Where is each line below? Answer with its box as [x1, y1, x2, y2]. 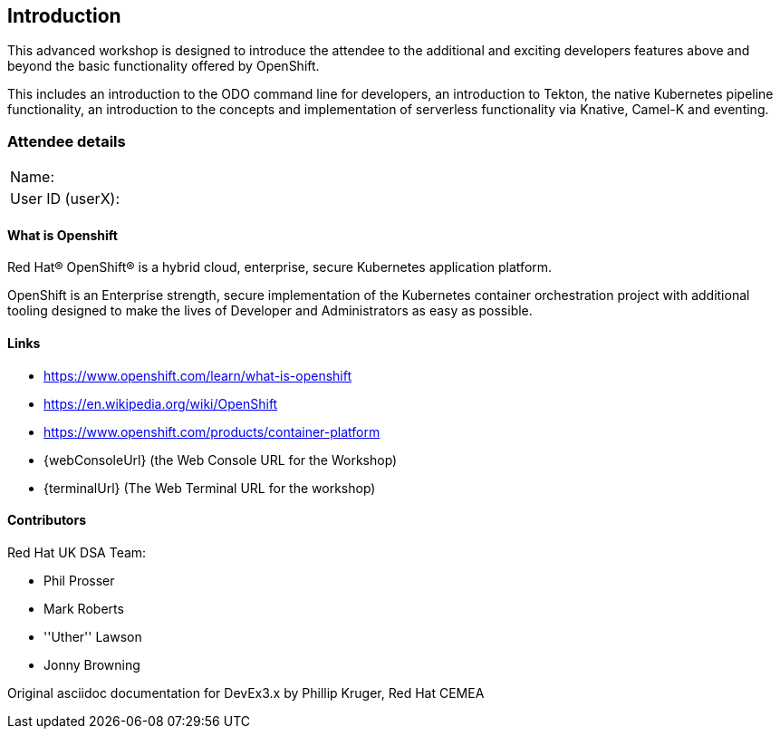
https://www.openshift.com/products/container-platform [43, 423, 380, 440]
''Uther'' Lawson [43, 628, 142, 644]
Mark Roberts [43, 600, 124, 616]
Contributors [7, 512, 87, 528]
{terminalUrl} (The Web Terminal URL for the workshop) [43, 479, 376, 496]
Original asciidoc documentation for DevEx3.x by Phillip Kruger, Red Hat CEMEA [7, 684, 485, 701]
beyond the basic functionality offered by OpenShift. [7, 58, 320, 74]
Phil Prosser [43, 572, 115, 588]
